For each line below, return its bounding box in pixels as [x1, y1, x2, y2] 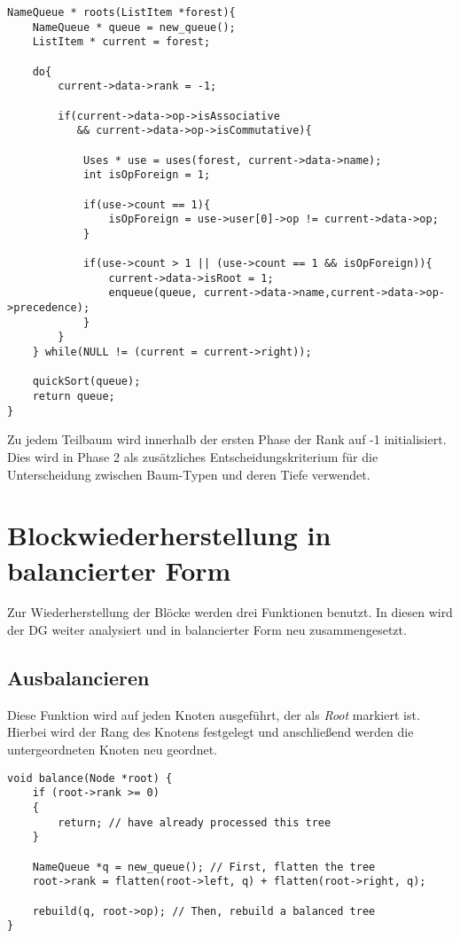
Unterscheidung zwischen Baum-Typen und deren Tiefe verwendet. [7, 465, 370, 483]
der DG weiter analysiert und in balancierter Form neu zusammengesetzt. [7, 621, 407, 639]
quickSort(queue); [32, 375, 141, 388]
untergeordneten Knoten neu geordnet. [7, 740, 217, 759]
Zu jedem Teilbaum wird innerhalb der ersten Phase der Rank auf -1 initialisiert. [7, 430, 447, 449]
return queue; [32, 390, 115, 403]
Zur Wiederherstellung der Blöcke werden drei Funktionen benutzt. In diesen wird [7, 603, 453, 621]
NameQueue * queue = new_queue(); [32, 20, 236, 34]
